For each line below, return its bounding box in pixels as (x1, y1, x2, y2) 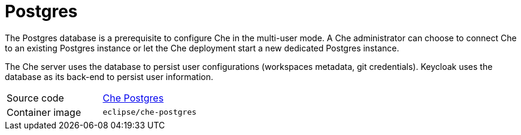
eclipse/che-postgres (102, 108, 197, 117)
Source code (7, 91, 64, 104)
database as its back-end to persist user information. (5, 71, 213, 82)
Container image (7, 106, 81, 118)
